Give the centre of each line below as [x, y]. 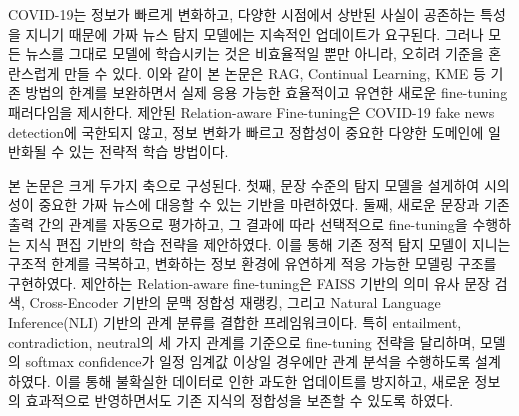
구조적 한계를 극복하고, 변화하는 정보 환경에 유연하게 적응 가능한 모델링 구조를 [252, 263]
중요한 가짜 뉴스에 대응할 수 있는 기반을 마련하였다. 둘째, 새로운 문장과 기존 [274, 204]
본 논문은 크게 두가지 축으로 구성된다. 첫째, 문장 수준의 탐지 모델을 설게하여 [244, 184]
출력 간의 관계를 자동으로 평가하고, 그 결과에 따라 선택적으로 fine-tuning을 [238, 223]
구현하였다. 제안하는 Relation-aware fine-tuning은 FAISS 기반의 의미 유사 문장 [249, 282]
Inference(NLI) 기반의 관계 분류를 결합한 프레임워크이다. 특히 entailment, [235, 321]
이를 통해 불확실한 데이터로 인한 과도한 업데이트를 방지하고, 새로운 [262, 380]
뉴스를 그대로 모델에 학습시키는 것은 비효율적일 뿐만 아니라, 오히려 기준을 [254, 53]
